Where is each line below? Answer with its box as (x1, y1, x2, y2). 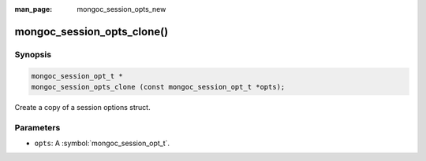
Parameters (14, 122, 61, 133)
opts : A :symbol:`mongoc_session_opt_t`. (34, 138, 170, 148)
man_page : (14, 5, 53, 13)
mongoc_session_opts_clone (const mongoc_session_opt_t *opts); (31, 82, 286, 91)
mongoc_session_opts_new (77, 5, 166, 13)
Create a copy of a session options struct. (14, 102, 151, 112)
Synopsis (14, 49, 51, 60)
